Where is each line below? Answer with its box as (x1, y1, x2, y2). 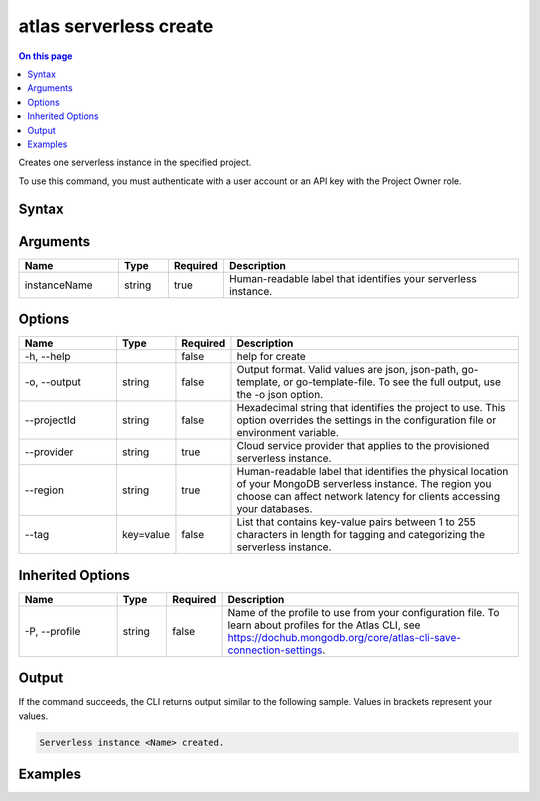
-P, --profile (24, 624, 81, 638)
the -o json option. (236, 388, 324, 402)
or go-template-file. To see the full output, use (283, 375, 502, 389)
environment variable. (236, 426, 340, 440)
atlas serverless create (18, 15, 214, 37)
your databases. (236, 502, 313, 516)
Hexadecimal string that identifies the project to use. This (236, 401, 506, 415)
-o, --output (24, 375, 82, 389)
